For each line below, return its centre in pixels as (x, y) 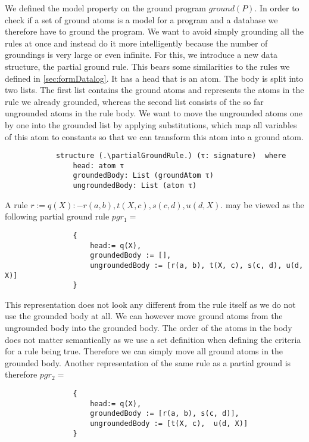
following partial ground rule (57, 216)
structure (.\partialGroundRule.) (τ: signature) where (171, 156)
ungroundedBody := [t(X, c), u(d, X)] (169, 424)
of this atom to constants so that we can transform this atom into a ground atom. (154, 136)
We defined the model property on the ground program (105, 8)
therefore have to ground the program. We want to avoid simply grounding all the (154, 31)
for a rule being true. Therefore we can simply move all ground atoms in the (144, 351)
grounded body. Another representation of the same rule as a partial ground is (148, 362)
